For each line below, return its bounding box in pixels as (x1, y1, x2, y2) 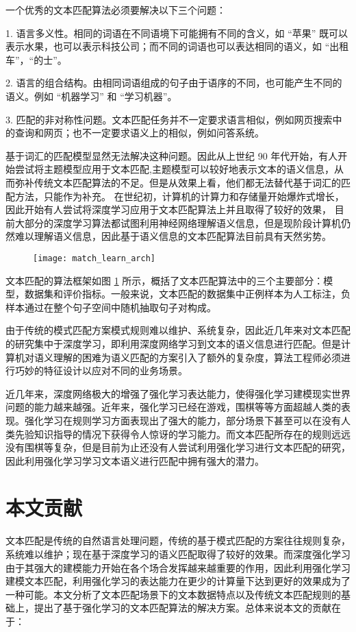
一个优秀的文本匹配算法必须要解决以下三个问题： (5, 3, 226, 16)
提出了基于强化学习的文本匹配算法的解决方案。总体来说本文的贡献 (34, 600, 331, 615)
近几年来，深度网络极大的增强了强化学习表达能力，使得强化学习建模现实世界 (5, 386, 351, 400)
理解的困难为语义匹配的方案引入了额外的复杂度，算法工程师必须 (53, 350, 341, 364)
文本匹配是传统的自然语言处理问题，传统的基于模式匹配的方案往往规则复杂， (5, 533, 351, 548)
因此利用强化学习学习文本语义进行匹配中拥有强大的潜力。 (5, 453, 264, 467)
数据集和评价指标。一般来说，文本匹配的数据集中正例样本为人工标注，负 (24, 287, 351, 301)
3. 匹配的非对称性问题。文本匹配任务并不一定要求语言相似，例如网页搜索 (5, 112, 333, 126)
